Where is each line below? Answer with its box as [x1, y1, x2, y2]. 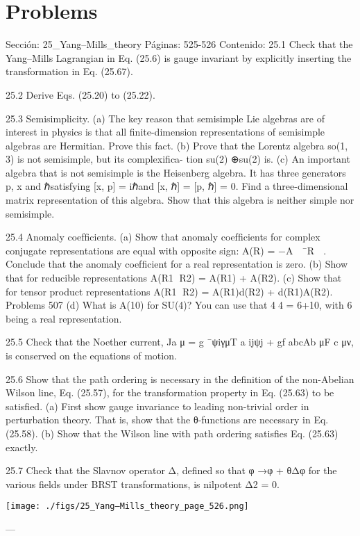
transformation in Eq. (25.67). [6, 64, 133, 79]
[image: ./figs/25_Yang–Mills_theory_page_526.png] [6, 501, 249, 512]
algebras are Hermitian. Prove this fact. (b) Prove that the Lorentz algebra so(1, [6, 138, 348, 152]
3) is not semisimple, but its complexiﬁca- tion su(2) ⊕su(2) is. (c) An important [6, 152, 350, 166]
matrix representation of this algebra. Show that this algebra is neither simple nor [6, 193, 354, 207]
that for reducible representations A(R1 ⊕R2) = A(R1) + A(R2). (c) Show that [6, 270, 342, 285]
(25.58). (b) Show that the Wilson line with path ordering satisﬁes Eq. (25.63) [6, 425, 338, 440]
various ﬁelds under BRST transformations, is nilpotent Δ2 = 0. [6, 476, 280, 491]
